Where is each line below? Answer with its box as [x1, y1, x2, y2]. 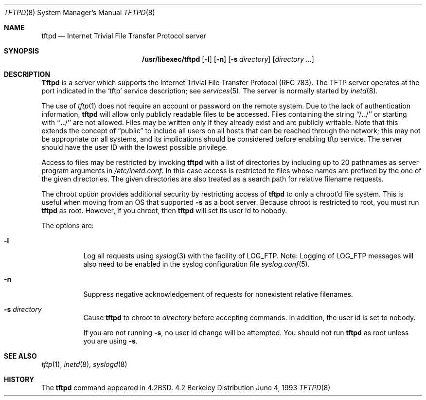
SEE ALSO [4, 352, 37, 360]
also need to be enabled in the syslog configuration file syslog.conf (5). [83, 260, 310, 268]
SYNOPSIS [4, 47, 39, 55]
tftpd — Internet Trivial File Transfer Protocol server [41, 32, 206, 40]
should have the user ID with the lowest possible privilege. [41, 143, 228, 151]
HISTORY [4, 375, 35, 383]
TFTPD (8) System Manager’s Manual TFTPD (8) [4, 8, 155, 17]
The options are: [41, 221, 94, 230]
